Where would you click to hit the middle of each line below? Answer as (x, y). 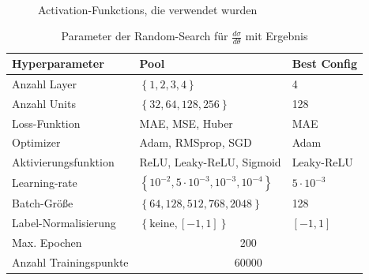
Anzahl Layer (44, 83)
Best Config (325, 63)
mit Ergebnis (277, 36)
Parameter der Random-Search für (145, 36)
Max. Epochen (47, 243)
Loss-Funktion (46, 123)
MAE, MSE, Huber (186, 123)
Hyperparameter (58, 63)
